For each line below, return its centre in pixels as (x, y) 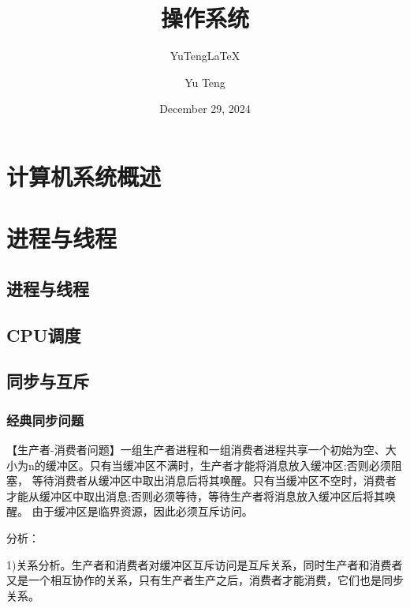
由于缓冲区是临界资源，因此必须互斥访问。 (142, 511)
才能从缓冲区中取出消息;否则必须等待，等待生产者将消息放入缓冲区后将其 (196, 495)
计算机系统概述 (84, 176)
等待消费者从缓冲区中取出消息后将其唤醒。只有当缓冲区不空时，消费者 (214, 480)
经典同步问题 (45, 420)
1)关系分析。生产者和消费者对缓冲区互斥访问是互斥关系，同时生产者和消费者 (205, 564)
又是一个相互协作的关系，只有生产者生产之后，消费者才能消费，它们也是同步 (205, 580)
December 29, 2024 (205, 109)
